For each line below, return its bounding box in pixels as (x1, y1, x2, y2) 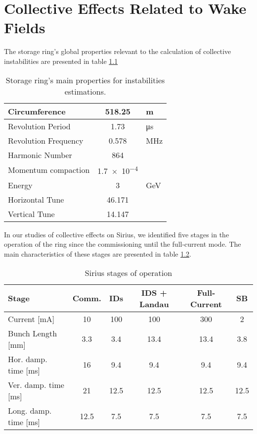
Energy (8, 179, 33, 191)
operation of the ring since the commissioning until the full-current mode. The (4, 239, 241, 249)
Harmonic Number (8, 149, 72, 161)
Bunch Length (8, 327, 57, 339)
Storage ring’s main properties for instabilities (5, 74, 165, 86)
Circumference (8, 105, 66, 117)
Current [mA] (8, 313, 55, 325)
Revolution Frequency (8, 134, 84, 146)
